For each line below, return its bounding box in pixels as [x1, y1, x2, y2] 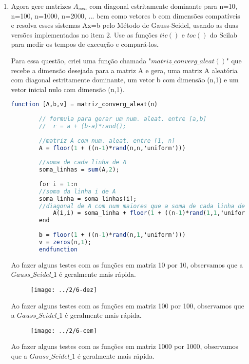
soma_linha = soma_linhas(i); [39, 195, 137, 202]
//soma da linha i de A [39, 188, 116, 195]
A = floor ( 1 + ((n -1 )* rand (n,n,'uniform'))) [39, 144, 186, 152]
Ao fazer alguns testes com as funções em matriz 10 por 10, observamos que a [11, 259, 243, 269]
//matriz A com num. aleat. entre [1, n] [39, 137, 175, 144]
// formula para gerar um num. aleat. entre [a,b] [39, 115, 207, 123]
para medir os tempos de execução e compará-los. [11, 39, 159, 49]
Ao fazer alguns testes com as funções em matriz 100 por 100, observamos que [11, 300, 244, 310]
